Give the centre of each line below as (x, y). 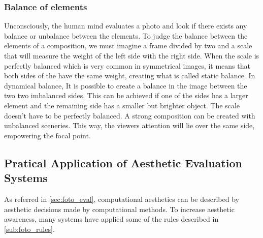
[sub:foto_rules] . (29, 229)
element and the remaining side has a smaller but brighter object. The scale (122, 105)
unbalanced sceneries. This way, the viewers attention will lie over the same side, (129, 125)
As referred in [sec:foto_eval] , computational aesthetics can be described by (122, 199)
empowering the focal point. (47, 135)
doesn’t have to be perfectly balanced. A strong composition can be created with (130, 115)
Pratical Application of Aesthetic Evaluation (123, 162)
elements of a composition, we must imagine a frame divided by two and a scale (128, 46)
